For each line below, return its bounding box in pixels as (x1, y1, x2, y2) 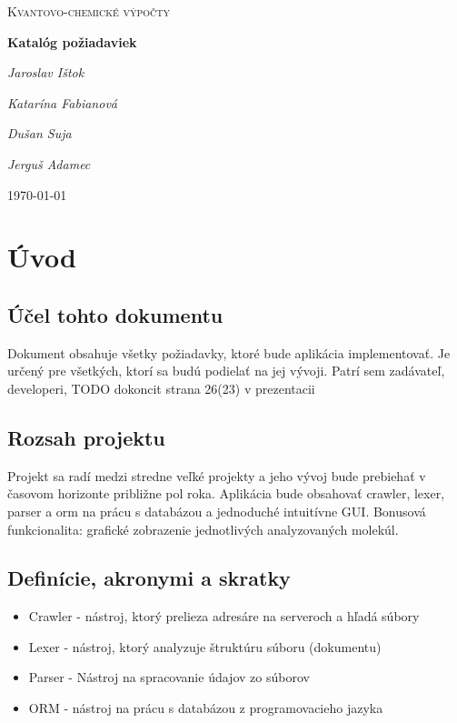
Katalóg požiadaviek (7, 32, 137, 51)
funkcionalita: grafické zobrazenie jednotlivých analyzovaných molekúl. (7, 519, 399, 538)
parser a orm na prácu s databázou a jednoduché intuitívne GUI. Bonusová (7, 501, 426, 520)
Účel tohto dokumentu (7, 300, 224, 328)
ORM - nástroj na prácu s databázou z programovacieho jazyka (28, 698, 383, 718)
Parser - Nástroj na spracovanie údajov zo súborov (28, 668, 310, 687)
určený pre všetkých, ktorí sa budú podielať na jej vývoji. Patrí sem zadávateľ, (7, 361, 445, 380)
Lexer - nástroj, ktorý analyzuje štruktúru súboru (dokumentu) (28, 637, 382, 656)
